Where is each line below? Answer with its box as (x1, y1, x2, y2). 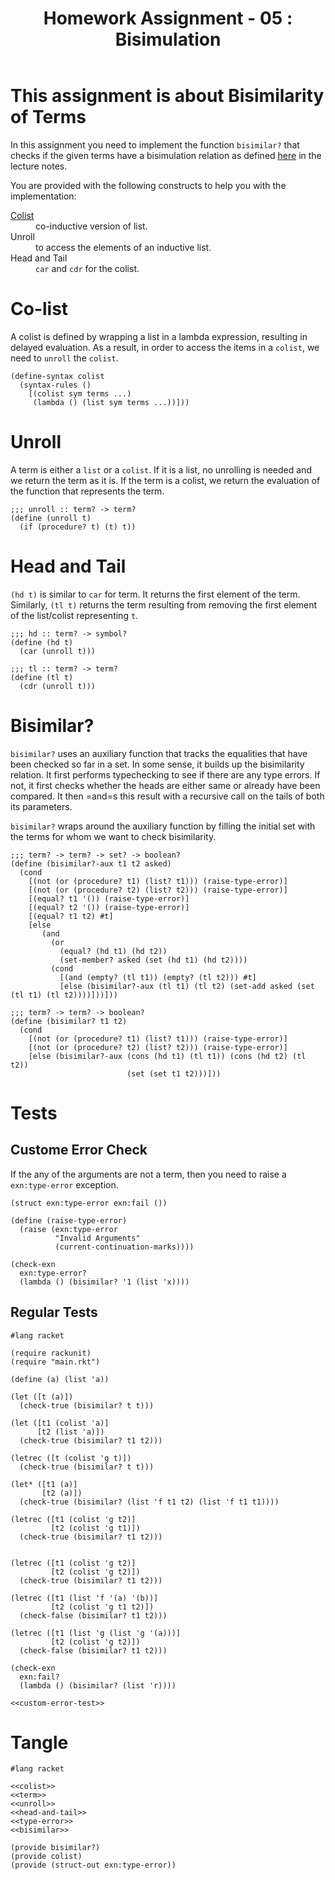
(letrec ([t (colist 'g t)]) (10, 1453, 132, 1463)
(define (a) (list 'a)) (10, 1374, 110, 1384)
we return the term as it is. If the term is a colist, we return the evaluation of (10, 474, 321, 486)
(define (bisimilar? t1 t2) (10, 1016, 128, 1026)
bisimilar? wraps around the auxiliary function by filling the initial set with (10, 820, 316, 832)
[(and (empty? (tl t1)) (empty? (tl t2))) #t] (59, 972, 257, 982)
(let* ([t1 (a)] (10, 1479, 78, 1489)
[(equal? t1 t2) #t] (28, 911, 114, 921)
